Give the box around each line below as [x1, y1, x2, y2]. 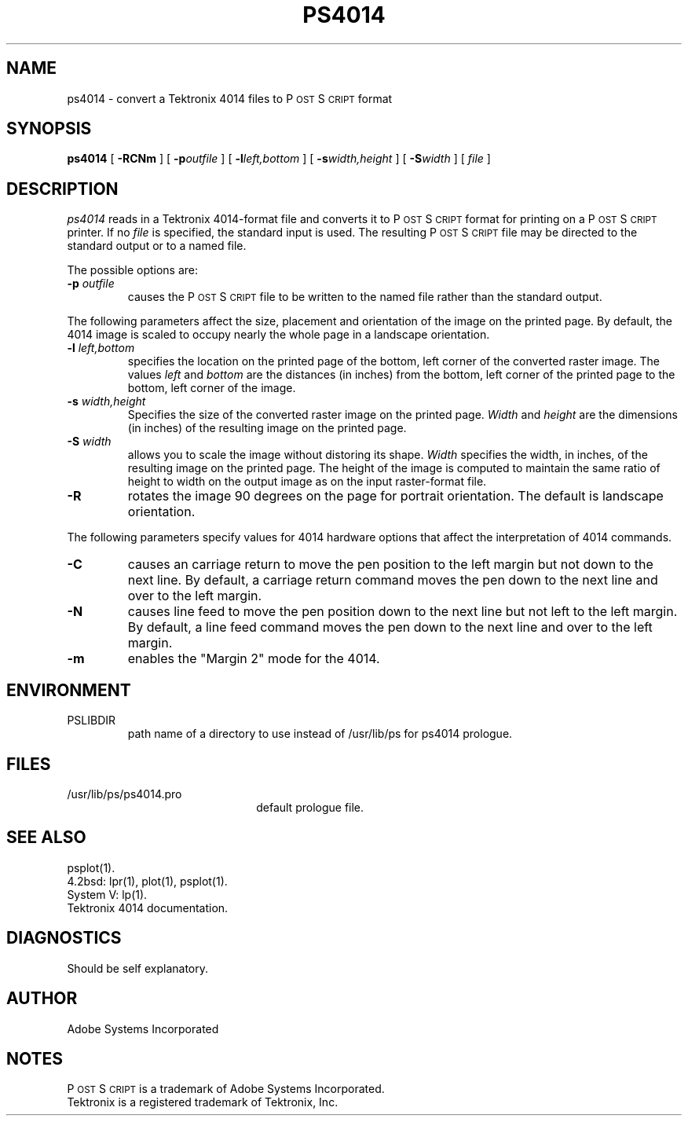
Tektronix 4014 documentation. [67, 900, 229, 915]
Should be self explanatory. [67, 961, 209, 975]
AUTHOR [6, 988, 78, 1009]
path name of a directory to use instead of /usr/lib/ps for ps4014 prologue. [127, 727, 513, 741]
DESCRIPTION [6, 178, 119, 199]
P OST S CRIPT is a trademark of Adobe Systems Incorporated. [67, 1082, 385, 1096]
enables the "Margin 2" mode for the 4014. [127, 651, 380, 667]
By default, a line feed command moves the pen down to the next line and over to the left [127, 619, 653, 636]
